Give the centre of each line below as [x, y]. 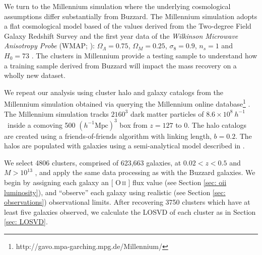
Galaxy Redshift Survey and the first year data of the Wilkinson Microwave [121, 35]
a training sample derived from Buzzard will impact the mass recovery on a [120, 65]
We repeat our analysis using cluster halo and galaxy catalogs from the [114, 92]
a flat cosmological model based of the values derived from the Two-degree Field [128, 26]
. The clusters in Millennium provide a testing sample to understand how [144, 55]
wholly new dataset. [35, 75]
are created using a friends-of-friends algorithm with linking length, [108, 136]
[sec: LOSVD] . [26, 222]
